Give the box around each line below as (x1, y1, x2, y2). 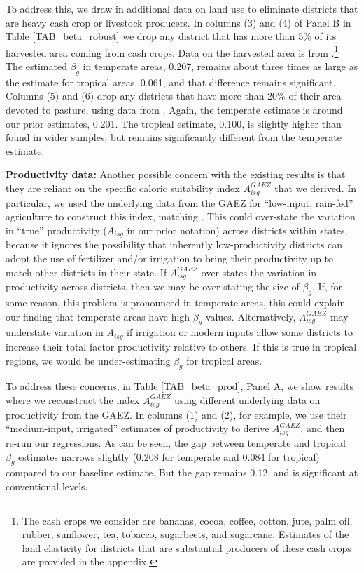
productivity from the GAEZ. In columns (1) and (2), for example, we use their (6, 407, 347, 422)
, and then (300, 421, 345, 436)
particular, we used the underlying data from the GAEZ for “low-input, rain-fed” (6, 195, 353, 210)
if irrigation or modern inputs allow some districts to (127, 325, 353, 339)
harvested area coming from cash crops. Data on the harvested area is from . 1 (6, 43, 339, 60)
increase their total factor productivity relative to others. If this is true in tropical (6, 339, 357, 353)
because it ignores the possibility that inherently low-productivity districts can (6, 237, 342, 252)
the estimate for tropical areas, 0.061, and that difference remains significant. (6, 74, 336, 89)
